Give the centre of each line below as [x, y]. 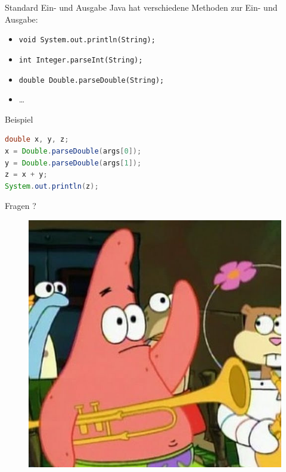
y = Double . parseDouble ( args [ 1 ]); [73, 163]
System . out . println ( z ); [52, 186]
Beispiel [19, 119]
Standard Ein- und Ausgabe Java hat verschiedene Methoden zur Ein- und [141, 7]
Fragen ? [21, 206]
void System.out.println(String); [87, 40]
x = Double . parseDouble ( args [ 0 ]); [73, 151]
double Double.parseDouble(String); [91, 80]
